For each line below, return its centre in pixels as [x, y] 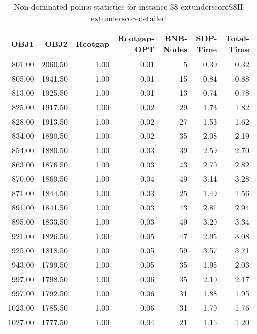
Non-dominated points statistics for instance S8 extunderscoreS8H [128, 7]
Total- [237, 38]
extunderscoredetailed [128, 18]
